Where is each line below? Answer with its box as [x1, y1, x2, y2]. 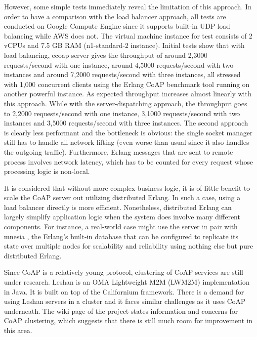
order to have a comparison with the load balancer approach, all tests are [4, 11, 226, 21]
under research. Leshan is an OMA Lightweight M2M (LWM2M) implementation [4, 277, 250, 287]
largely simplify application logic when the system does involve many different [4, 211, 240, 222]
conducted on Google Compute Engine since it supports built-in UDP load [4, 21, 230, 31]
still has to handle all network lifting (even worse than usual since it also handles [4, 137, 249, 147]
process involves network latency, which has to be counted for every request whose [4, 156, 253, 167]
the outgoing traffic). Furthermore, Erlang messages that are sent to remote [4, 146, 233, 157]
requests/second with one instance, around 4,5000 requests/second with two [4, 59, 234, 70]
